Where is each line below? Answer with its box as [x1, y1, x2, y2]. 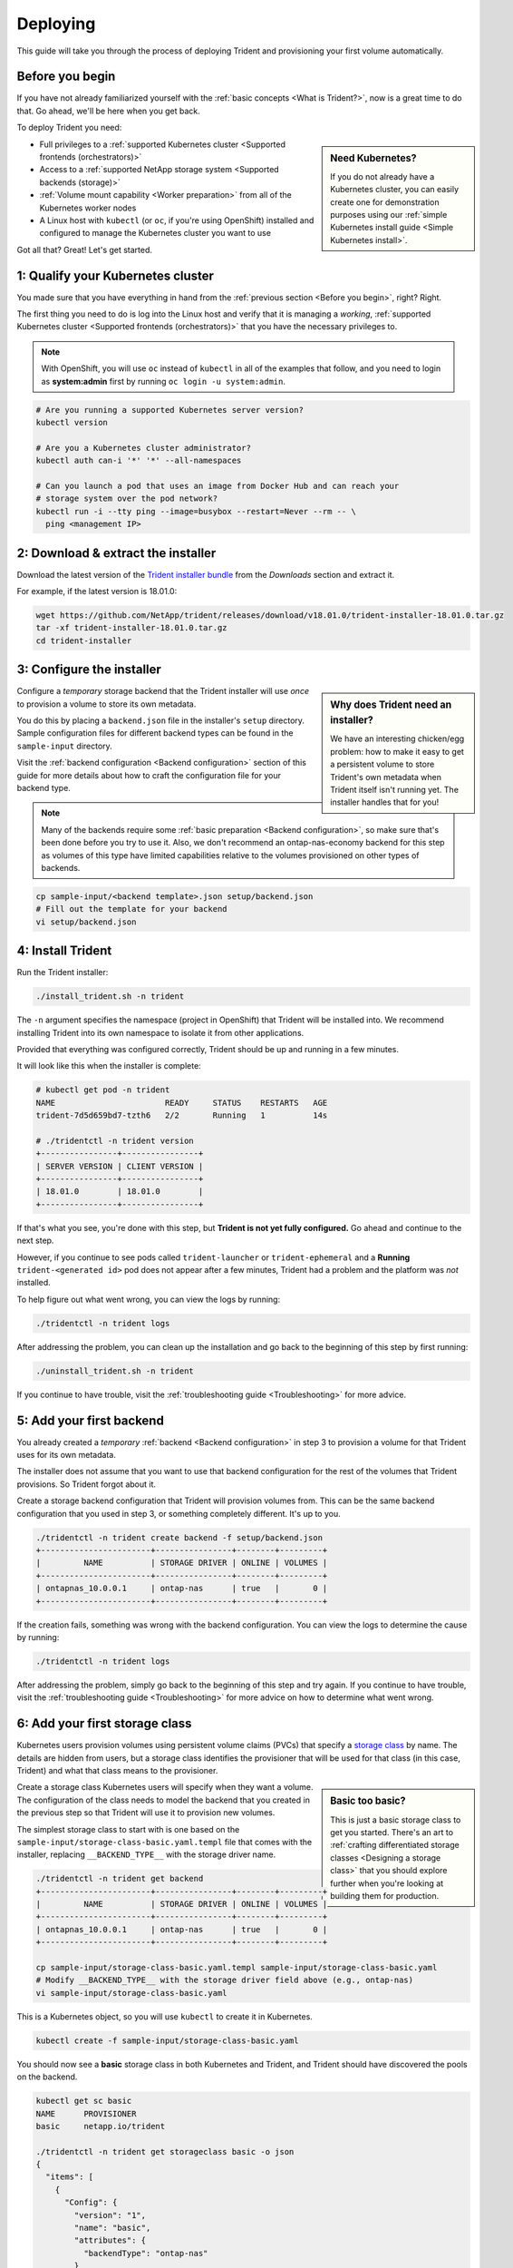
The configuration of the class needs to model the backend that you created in [16, 1794, 310, 1805]
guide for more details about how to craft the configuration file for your [16, 769, 281, 780]
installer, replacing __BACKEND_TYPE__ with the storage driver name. [16, 1849, 276, 1860]
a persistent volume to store [330, 758, 435, 770]
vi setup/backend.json [35, 916, 137, 927]
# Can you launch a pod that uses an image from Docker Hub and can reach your [35, 481, 400, 491]
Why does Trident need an [330, 699, 452, 711]
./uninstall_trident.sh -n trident [35, 1365, 194, 1376]
